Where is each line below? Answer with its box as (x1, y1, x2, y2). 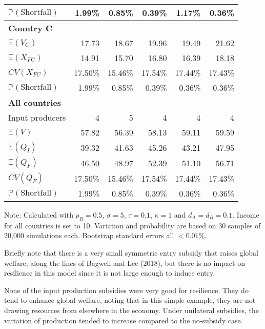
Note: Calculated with (4, 209, 73, 220)
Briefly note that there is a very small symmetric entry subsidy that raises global (4, 247, 258, 258)
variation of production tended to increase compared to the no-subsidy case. (4, 315, 243, 325)
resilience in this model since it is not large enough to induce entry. (4, 267, 215, 278)
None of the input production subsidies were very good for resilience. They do (4, 284, 249, 295)
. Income (232, 209, 259, 220)
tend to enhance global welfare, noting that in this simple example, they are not (4, 295, 256, 305)
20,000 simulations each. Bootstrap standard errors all (4, 230, 174, 241)
